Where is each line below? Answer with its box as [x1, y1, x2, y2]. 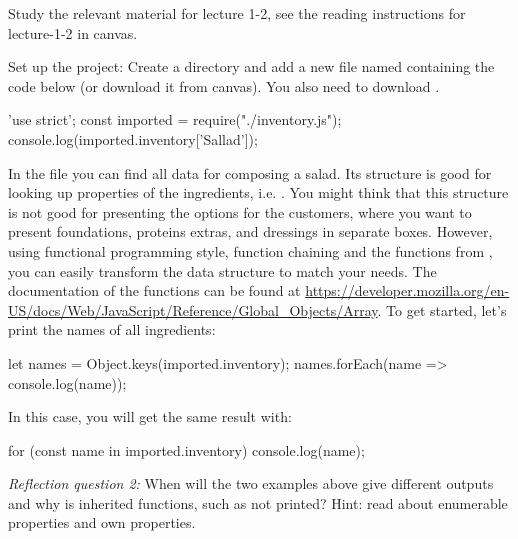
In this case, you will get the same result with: [8, 406, 292, 427]
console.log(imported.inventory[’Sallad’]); [8, 128, 258, 149]
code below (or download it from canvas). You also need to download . [8, 75, 440, 96]
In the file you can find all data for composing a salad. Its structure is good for [8, 162, 492, 183]
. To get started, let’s [377, 299, 507, 320]
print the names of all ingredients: [8, 319, 216, 340]
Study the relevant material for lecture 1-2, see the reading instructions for [8, 3, 466, 23]
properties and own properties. [8, 512, 196, 533]
